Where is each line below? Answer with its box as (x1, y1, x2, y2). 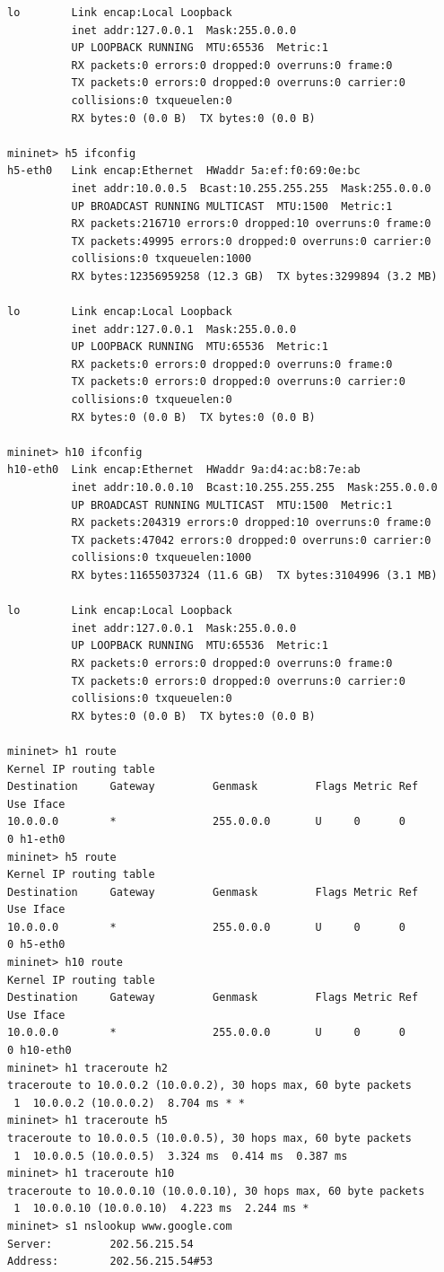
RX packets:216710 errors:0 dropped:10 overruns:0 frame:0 (71, 217, 431, 231)
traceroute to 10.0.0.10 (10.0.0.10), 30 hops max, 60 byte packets (7, 1184, 425, 1197)
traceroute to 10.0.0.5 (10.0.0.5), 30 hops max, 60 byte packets (7, 1132, 413, 1145)
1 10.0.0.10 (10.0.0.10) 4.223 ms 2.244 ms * (13, 1202, 309, 1215)
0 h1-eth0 (7, 832, 65, 846)
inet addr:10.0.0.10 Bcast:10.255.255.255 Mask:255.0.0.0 (71, 481, 438, 495)
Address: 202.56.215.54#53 (7, 1255, 213, 1268)
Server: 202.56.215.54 (7, 1237, 194, 1250)
